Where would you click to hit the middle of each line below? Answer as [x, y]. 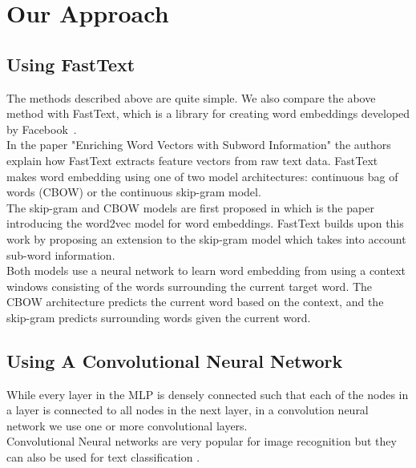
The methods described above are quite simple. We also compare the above [191, 97]
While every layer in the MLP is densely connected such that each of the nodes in [208, 394]
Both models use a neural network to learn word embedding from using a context [206, 270]
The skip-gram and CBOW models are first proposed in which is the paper [190, 207]
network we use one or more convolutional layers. [127, 425]
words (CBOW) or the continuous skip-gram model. [134, 192]
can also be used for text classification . [103, 457]
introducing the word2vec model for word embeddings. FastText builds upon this [205, 223]
